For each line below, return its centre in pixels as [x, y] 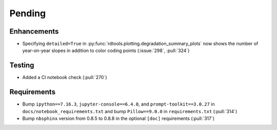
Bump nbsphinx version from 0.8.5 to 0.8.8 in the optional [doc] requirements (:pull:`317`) [118, 119]
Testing [22, 66]
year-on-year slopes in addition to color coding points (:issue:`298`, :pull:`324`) [106, 50]
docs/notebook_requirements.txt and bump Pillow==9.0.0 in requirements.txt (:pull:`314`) [130, 111]
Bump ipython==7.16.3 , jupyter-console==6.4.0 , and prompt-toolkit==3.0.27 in [118, 104]
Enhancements [34, 31]
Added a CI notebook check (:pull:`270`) [65, 77]
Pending [28, 13]
